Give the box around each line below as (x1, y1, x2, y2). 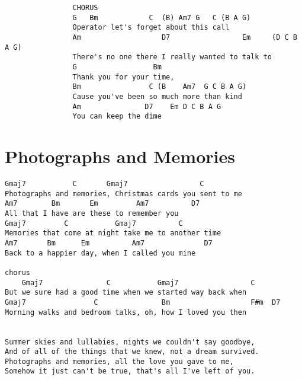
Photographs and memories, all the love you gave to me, (5, 357, 234, 366)
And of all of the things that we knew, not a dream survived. (5, 347, 259, 356)
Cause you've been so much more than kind (72, 92, 242, 101)
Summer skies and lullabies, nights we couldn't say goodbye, (5, 337, 255, 346)
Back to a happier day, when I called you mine (5, 248, 196, 257)
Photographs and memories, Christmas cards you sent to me (5, 189, 242, 198)
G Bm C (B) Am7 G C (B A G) (72, 13, 251, 22)
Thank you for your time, (72, 72, 175, 81)
